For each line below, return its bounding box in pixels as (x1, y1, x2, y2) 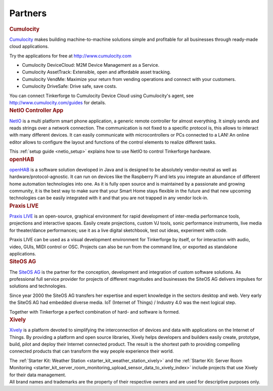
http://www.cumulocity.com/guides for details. (9, 99, 106, 106)
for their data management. (9, 372, 67, 378)
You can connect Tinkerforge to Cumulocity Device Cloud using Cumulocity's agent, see (9, 93, 194, 99)
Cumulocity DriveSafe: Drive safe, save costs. (22, 83, 117, 90)
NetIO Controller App (9, 107, 64, 114)
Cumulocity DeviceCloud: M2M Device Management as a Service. (22, 62, 159, 68)
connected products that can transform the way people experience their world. (9, 348, 174, 354)
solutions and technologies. (9, 283, 67, 289)
